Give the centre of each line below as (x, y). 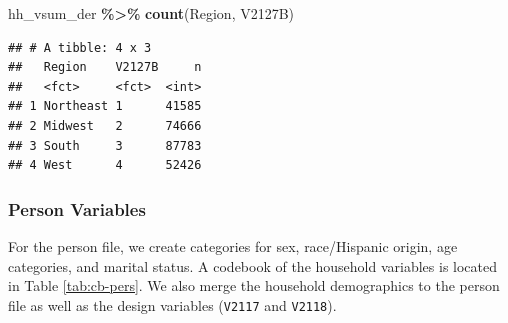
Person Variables (77, 208)
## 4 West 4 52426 (105, 165)
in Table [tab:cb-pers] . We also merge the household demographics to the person (254, 285)
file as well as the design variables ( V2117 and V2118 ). (172, 304)
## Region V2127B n (105, 67)
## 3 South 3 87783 (105, 145)
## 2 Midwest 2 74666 (105, 125)
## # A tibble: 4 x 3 (80, 47)
